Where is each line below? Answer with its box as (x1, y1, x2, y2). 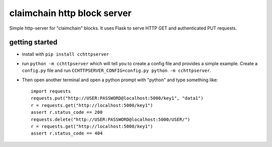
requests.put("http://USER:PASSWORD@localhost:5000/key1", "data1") (31, 95, 203, 101)
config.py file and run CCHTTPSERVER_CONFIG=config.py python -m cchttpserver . (22, 68, 212, 74)
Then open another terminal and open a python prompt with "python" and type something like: (22, 77, 219, 83)
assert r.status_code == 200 (31, 109, 103, 115)
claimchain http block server (9, 8, 132, 19)
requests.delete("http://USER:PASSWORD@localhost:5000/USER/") (31, 116, 190, 122)
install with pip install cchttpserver (22, 51, 109, 57)
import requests (31, 88, 71, 94)
